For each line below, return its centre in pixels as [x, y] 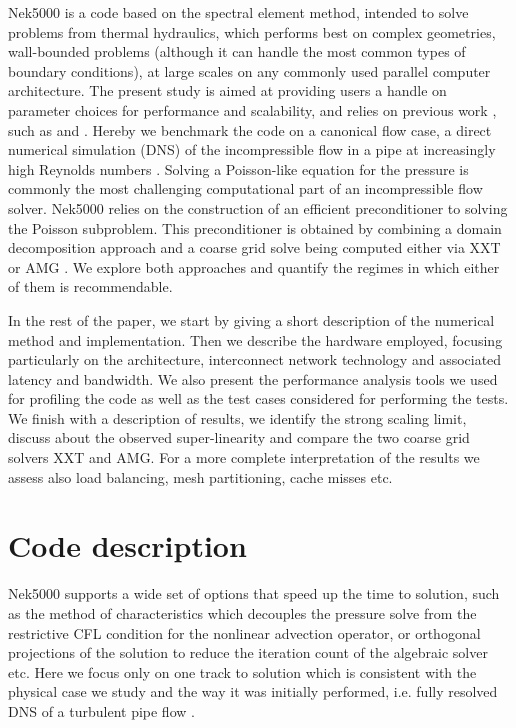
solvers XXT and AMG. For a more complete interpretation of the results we [244, 457]
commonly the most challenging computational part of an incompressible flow [245, 188]
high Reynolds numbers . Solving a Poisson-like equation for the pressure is [238, 168]
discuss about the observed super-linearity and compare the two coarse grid [239, 437]
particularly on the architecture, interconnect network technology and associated [255, 359]
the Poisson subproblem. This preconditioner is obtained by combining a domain [255, 227]
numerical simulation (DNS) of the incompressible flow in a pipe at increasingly [252, 149]
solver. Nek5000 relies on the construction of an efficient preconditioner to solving [258, 207]
